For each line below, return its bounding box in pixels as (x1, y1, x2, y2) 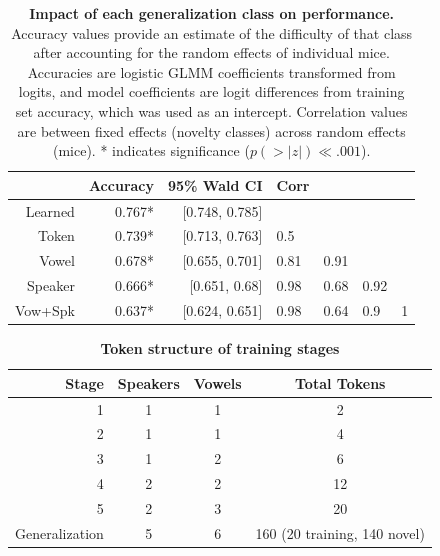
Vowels (193, 372, 242, 393)
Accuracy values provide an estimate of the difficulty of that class (11, 22, 413, 43)
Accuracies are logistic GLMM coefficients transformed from (27, 61, 396, 82)
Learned (25, 200, 75, 221)
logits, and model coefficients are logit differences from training (18, 81, 405, 102)
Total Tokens (294, 372, 386, 393)
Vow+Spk (15, 299, 75, 320)
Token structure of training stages (100, 338, 340, 359)
